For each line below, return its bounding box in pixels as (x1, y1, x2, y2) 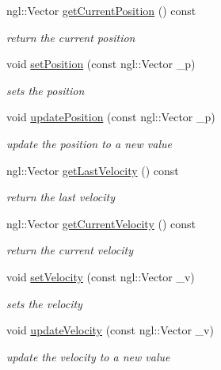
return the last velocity (6, 189, 116, 205)
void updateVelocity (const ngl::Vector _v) (6, 322, 214, 338)
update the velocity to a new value (6, 348, 170, 364)
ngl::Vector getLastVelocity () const (6, 162, 179, 178)
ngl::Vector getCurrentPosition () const (6, 2, 196, 18)
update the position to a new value (6, 135, 172, 151)
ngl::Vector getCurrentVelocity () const (6, 215, 196, 231)
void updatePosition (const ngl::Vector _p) (6, 109, 215, 125)
